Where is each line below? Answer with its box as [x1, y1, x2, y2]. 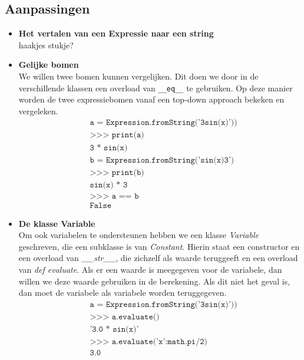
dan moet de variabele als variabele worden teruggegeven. [18, 286, 227, 299]
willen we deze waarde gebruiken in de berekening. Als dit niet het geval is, [18, 275, 290, 287]
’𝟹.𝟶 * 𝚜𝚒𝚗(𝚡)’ [90, 325, 139, 333]
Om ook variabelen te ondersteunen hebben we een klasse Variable [18, 229, 259, 241]
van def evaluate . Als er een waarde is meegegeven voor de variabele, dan [18, 263, 282, 276]
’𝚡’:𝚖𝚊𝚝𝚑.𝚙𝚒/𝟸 [156, 337, 204, 346]
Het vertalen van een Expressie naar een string [18, 27, 214, 39]
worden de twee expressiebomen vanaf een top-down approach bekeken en [18, 93, 285, 105]
